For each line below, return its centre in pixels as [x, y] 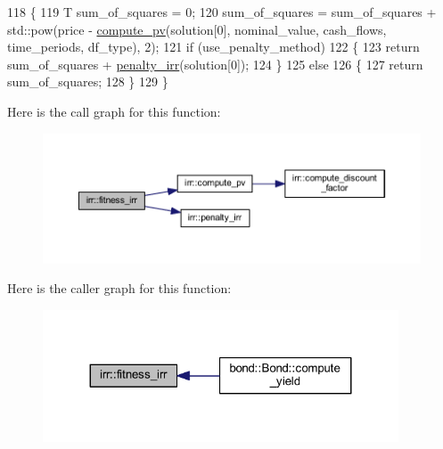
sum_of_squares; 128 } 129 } [88, 82]
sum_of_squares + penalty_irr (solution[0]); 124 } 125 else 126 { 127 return [215, 64]
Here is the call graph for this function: [114, 111]
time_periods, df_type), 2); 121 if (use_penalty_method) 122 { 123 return [213, 47]
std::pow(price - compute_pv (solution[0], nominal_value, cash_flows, [197, 29]
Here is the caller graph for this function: [119, 288]
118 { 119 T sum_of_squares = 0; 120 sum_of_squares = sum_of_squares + [222, 12]
